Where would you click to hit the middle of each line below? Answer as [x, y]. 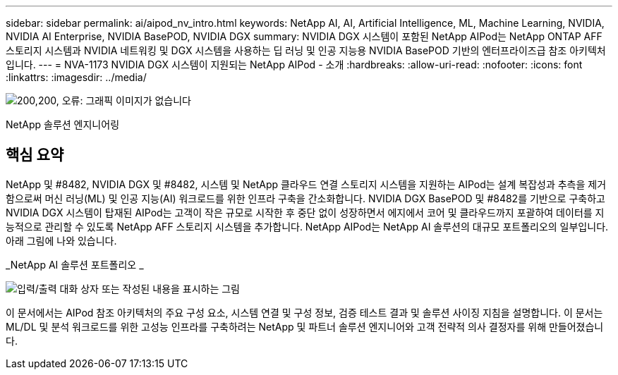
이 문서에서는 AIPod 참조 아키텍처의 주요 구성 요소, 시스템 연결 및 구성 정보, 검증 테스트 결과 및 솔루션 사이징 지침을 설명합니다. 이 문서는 [304, 312]
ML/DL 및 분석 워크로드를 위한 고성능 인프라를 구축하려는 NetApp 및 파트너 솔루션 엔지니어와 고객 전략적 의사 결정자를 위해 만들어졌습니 [305, 326]
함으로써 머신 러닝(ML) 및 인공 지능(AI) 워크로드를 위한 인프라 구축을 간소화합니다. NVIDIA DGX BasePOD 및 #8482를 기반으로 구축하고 [305, 198]
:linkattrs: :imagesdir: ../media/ [76, 77]
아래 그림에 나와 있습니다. [61, 240]
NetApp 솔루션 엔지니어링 [63, 124]
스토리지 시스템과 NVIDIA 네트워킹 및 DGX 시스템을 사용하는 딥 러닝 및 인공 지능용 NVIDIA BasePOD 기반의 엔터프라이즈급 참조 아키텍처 [306, 50]
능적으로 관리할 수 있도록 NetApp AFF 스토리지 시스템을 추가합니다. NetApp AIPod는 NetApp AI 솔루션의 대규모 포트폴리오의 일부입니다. [307, 226]
